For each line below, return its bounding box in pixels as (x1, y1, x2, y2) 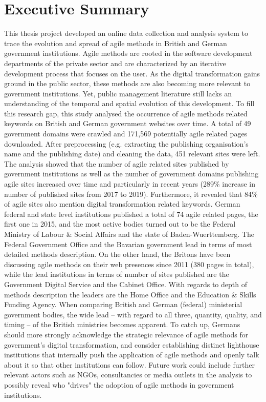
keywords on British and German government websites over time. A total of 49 (4, 118, 251, 129)
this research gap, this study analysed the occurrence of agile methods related (4, 108, 248, 118)
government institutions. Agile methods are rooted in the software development (4, 48, 253, 58)
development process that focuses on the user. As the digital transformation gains (4, 68, 260, 78)
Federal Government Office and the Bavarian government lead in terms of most (4, 238, 252, 249)
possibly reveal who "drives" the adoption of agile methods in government (4, 379, 234, 390)
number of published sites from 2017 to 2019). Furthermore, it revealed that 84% (4, 188, 258, 199)
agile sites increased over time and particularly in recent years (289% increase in (4, 178, 255, 189)
